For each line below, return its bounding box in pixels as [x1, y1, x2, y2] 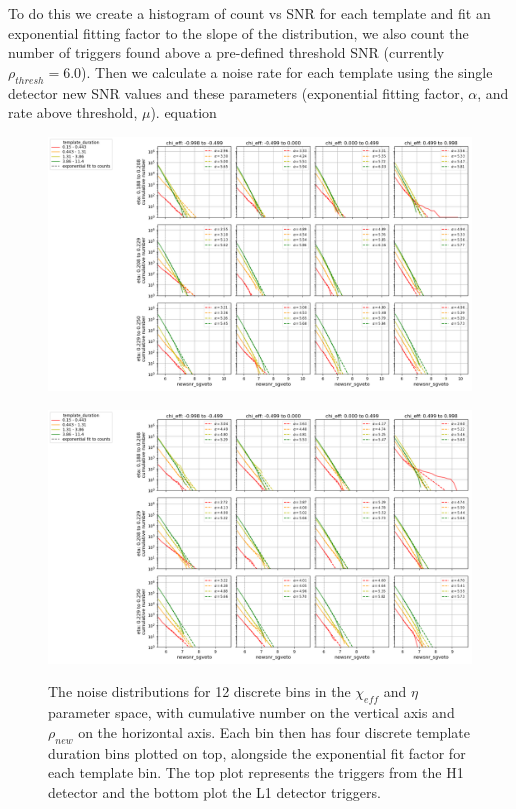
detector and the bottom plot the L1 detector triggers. [48, 781, 381, 802]
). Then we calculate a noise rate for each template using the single [81, 61, 493, 82]
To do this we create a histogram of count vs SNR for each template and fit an [8, 3, 491, 23]
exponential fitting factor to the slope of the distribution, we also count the [8, 22, 469, 43]
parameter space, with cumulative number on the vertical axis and [48, 702, 455, 723]
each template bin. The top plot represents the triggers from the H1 [48, 762, 464, 783]
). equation [150, 102, 217, 123]
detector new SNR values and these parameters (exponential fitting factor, [8, 82, 464, 103]
